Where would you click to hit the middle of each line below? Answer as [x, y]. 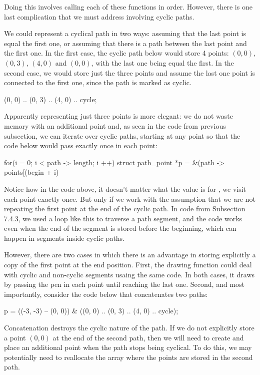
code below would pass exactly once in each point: [81, 145]
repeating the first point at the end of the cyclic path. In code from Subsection [125, 209]
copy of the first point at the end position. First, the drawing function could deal [128, 265]
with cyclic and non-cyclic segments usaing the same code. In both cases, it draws [129, 274]
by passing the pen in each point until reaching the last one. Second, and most [124, 284]
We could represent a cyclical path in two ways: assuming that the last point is [125, 33]
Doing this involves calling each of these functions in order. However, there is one [128, 7]
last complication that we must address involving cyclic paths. [99, 16]
